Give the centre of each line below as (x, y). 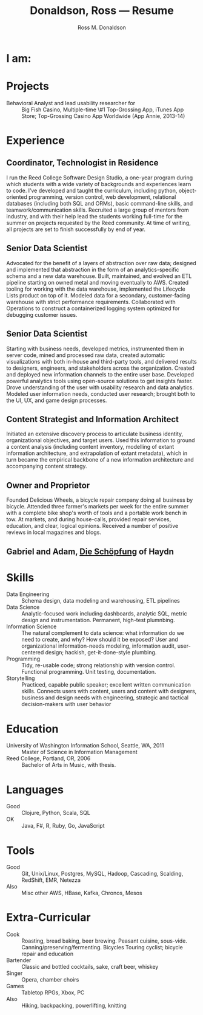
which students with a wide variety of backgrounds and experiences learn (99, 184)
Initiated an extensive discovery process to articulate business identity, (95, 434)
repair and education (48, 954)
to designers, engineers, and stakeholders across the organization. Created (101, 368)
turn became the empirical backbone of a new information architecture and (100, 460)
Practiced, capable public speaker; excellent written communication (106, 685)
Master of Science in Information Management (79, 752)
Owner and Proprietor (48, 485)
